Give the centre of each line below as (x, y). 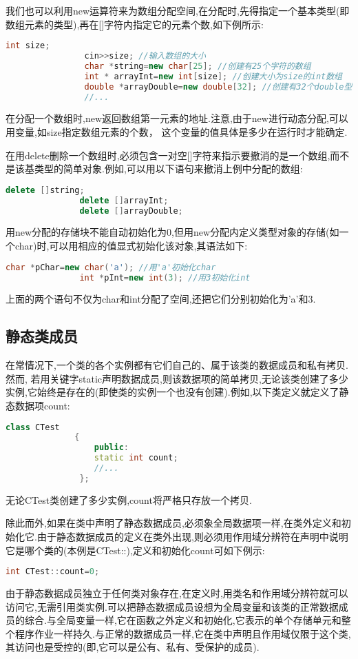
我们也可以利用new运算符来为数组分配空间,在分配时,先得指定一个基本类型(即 (178, 10)
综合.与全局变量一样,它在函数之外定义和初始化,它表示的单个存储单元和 (183, 620)
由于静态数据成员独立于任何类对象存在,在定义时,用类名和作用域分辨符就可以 (177, 593)
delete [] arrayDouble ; (131, 211)
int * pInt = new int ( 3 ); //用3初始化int (165, 277)
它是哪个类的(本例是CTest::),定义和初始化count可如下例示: (135, 550)
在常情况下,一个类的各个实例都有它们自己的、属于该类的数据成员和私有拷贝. (177, 365)
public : (111, 448)
